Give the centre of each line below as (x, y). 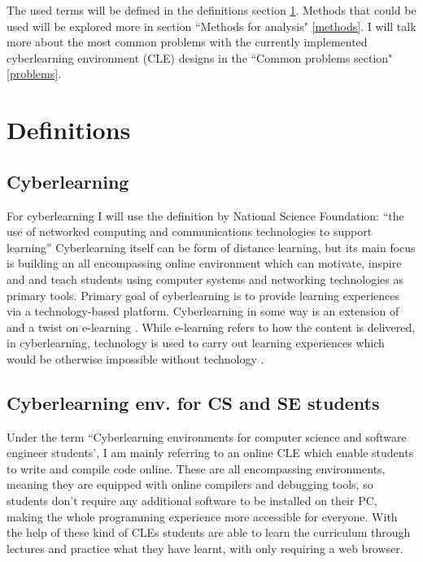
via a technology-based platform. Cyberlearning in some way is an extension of (203, 311)
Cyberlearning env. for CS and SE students (193, 402)
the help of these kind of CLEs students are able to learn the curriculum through (209, 532)
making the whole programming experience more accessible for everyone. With (202, 516)
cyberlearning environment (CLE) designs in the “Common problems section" (200, 57)
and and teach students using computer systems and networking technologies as (205, 279)
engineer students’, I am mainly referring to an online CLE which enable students (210, 453)
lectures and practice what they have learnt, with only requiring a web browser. (205, 548)
